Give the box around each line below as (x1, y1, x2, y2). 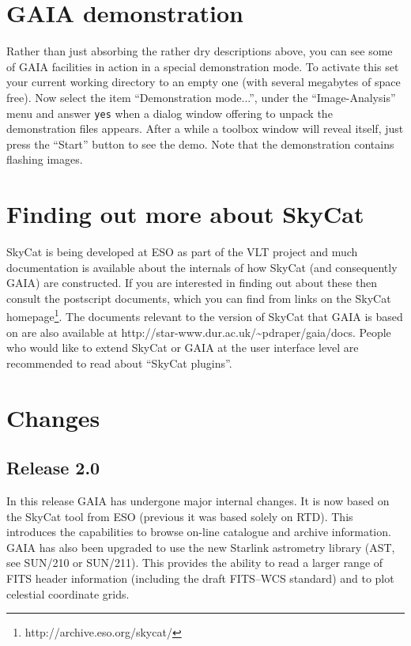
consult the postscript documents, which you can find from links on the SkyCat (6, 289, 391, 306)
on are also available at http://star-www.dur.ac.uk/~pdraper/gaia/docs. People (6, 323, 391, 340)
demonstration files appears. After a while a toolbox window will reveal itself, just (6, 120, 404, 137)
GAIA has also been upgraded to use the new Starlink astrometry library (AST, (6, 538, 395, 555)
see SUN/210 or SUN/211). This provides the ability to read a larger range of (6, 554, 383, 571)
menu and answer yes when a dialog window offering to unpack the (6, 104, 333, 121)
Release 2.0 (6, 455, 100, 480)
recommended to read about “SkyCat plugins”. (6, 354, 232, 371)
